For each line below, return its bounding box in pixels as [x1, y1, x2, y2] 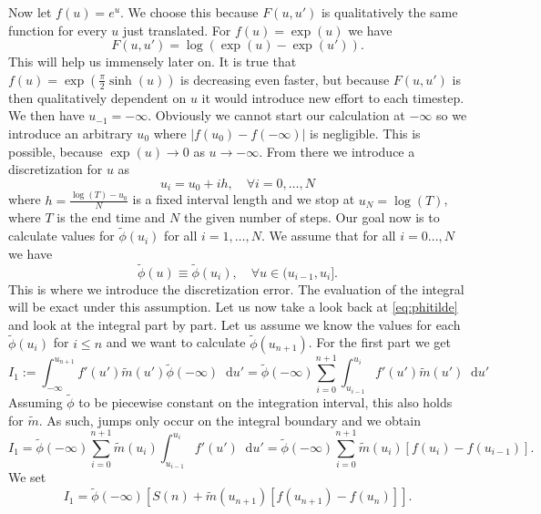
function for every [8, 20, 107, 39]
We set [8, 468, 46, 487]
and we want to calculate [106, 333, 246, 352]
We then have [8, 106, 85, 125]
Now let [8, 3, 52, 21]
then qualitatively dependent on [8, 87, 187, 107]
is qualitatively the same [321, 3, 458, 21]
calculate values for [8, 226, 115, 245]
